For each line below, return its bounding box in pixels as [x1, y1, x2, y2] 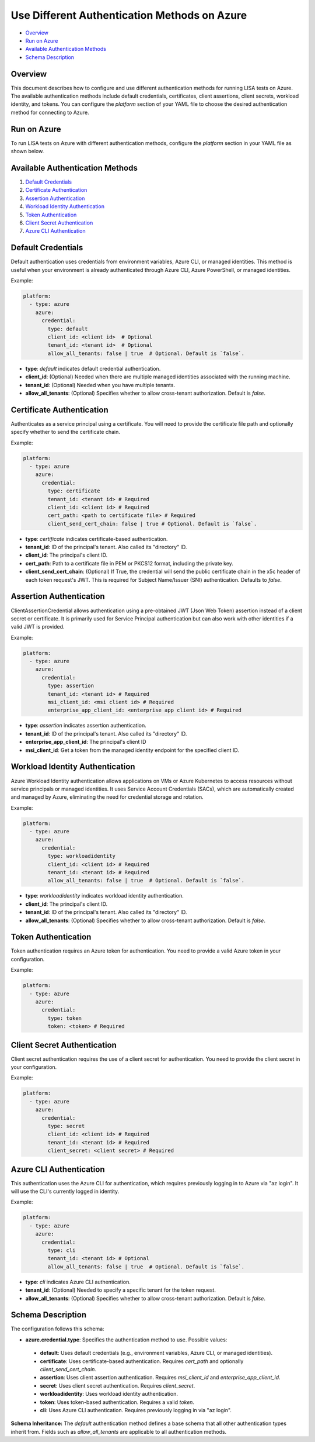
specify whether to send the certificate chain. [10, 429, 121, 436]
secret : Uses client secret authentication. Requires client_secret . [40, 1382, 195, 1389]
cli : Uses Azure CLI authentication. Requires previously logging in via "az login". [40, 1406, 232, 1413]
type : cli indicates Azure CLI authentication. [25, 1278, 131, 1285]
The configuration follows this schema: [10, 1325, 104, 1333]
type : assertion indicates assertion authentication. [25, 722, 147, 729]
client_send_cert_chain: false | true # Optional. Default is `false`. [47, 520, 257, 527]
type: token [47, 1015, 82, 1022]
